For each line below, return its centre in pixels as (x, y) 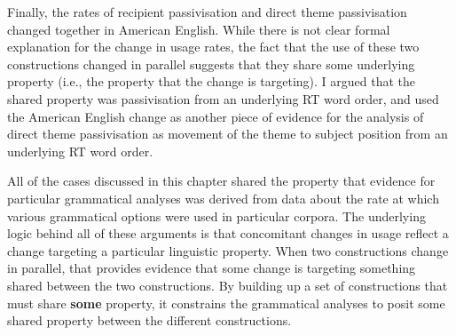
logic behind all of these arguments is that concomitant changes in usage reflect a (228, 233)
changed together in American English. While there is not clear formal (199, 29)
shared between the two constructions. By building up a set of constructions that (228, 285)
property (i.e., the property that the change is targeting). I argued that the (212, 81)
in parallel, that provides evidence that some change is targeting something (212, 268)
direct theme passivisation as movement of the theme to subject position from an (228, 134)
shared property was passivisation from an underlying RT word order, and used (223, 98)
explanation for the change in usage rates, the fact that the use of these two (213, 47)
